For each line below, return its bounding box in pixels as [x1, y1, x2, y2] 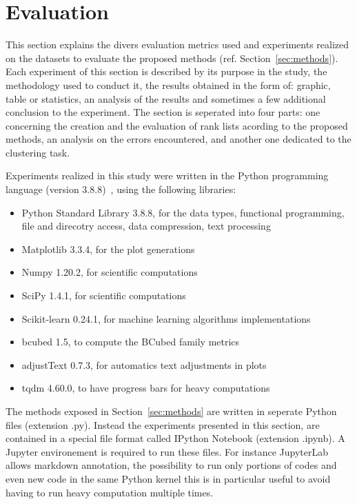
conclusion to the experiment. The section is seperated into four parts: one [6, 105, 320, 119]
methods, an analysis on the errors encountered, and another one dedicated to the [6, 132, 351, 146]
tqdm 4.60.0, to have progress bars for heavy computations [21, 381, 270, 395]
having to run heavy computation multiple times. [6, 485, 214, 499]
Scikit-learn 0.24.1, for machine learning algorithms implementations [21, 311, 311, 325]
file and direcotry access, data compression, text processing [21, 219, 271, 233]
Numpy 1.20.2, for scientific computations [21, 265, 198, 279]
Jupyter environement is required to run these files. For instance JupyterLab [6, 444, 329, 458]
